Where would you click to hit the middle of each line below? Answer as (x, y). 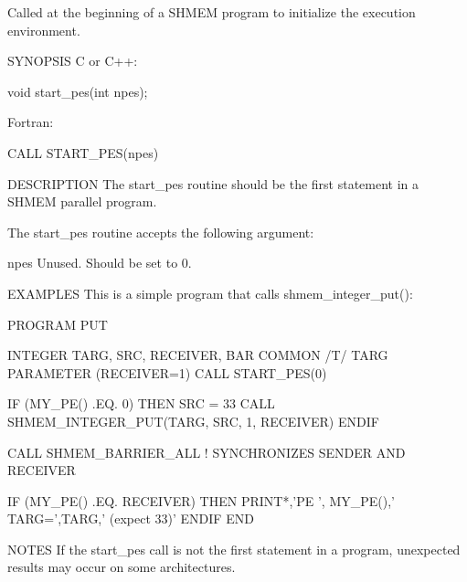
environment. (44, 30)
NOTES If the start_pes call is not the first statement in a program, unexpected (234, 549)
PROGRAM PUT (58, 324)
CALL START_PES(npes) (83, 152)
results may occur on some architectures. (122, 567)
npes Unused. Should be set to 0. (100, 263)
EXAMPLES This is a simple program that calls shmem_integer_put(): (210, 293)
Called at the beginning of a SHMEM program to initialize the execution (212, 12)
